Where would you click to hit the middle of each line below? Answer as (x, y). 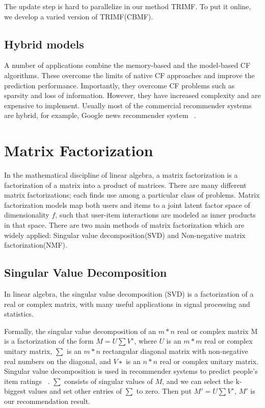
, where (145, 341)
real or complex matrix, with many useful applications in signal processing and (127, 304)
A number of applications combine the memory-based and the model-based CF (127, 65)
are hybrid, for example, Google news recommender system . (100, 115)
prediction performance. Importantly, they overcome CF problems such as (120, 85)
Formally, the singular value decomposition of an (80, 331)
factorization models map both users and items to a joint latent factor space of (127, 205)
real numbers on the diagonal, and (58, 361)
